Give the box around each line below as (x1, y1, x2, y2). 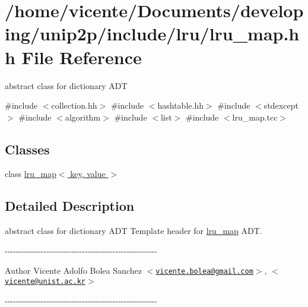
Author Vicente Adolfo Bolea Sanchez (5, 264, 142, 277)
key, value (70, 167, 106, 180)
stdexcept (263, 99, 299, 112)
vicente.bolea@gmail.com (155, 267, 253, 276)
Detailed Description (5, 197, 135, 215)
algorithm (65, 110, 101, 123)
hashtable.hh (157, 99, 204, 112)
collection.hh (51, 99, 97, 112)
